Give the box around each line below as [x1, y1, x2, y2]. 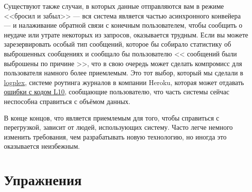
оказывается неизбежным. [4, 141, 80, 151]
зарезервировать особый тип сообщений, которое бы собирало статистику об [4, 39, 231, 49]
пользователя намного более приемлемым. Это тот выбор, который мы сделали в [4, 68, 243, 78]
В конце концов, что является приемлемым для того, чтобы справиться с [4, 112, 219, 122]
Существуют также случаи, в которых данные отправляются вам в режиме [4, 1, 224, 11]
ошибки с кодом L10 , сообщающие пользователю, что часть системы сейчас [4, 87, 230, 97]
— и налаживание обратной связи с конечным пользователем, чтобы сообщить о [4, 20, 243, 30]
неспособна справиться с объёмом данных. [4, 96, 131, 106]
